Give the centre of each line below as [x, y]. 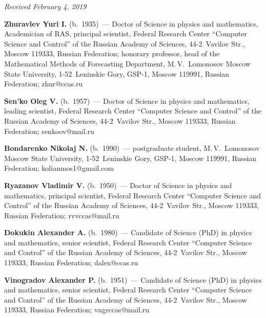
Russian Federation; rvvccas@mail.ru [62, 215]
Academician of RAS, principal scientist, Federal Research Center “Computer [126, 33]
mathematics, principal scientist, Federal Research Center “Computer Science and [132, 195]
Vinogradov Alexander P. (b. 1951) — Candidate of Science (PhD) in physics [133, 279]
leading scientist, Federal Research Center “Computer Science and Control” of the [133, 111]
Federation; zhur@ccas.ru [44, 84]
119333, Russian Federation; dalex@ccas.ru [71, 263]
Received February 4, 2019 [45, 6]
